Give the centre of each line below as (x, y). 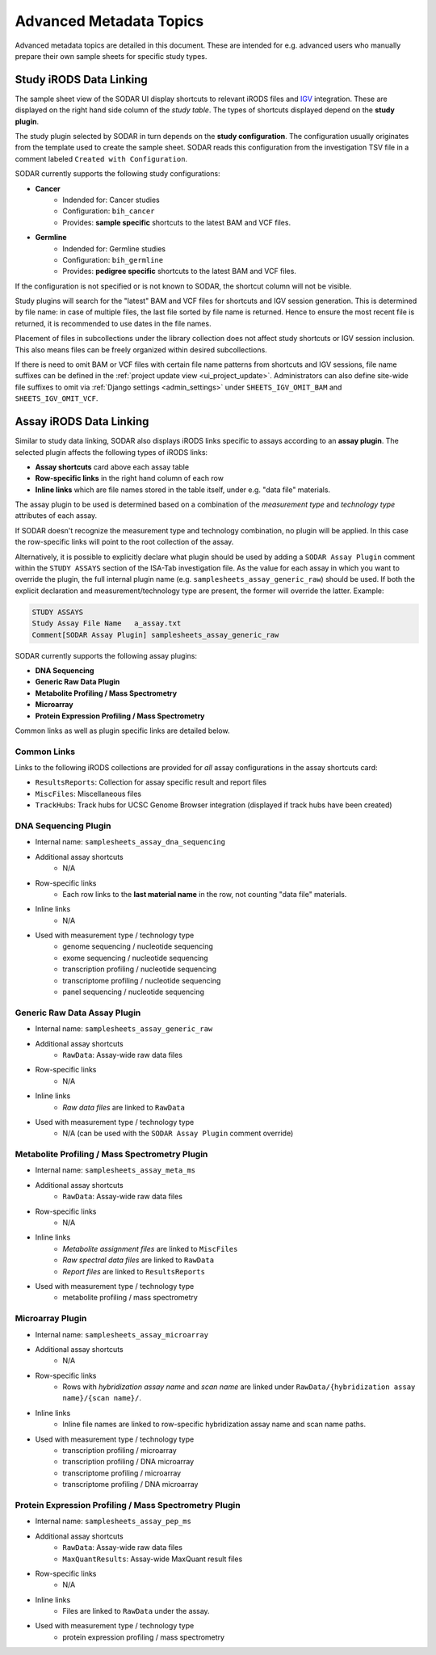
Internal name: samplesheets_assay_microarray (122, 1334)
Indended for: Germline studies (114, 248)
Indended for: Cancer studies (111, 200)
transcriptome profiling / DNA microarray (130, 1484)
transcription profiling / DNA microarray (128, 1462)
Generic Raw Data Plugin (78, 682)
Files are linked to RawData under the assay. (136, 1611)
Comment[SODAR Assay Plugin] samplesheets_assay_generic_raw (155, 635)
